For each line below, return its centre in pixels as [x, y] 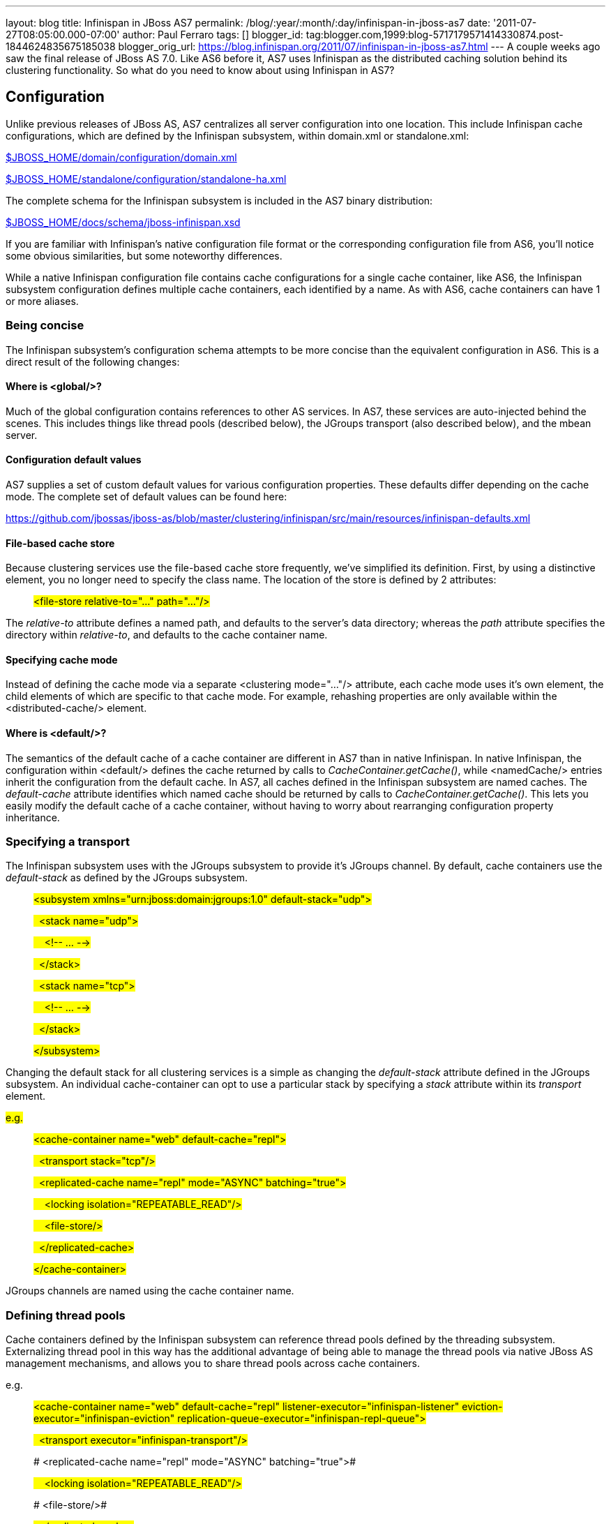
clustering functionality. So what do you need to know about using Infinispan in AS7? [200, 70]
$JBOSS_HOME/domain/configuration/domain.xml [121, 157]
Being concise [45, 326]
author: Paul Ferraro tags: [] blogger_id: [213, 35]
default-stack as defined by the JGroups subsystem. [127, 878]
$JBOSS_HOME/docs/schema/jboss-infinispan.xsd [123, 222]
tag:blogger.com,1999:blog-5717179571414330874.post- [435, 35]
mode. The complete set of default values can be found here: [146, 497]
